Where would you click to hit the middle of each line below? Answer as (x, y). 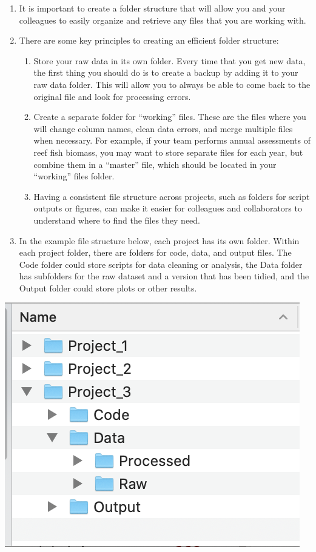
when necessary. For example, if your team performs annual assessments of (172, 140)
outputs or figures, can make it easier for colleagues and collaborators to (168, 208)
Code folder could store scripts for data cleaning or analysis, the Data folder (161, 264)
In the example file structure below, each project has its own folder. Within (159, 240)
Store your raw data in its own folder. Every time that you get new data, (170, 60)
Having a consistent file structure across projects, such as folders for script (172, 196)
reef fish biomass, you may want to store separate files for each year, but (168, 152)
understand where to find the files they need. (117, 220)
